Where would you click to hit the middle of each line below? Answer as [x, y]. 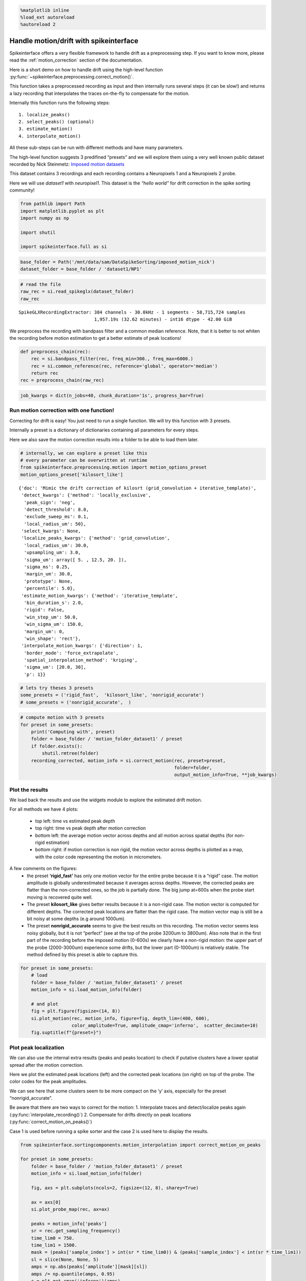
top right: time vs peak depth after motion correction [90, 828]
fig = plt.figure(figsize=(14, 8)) [76, 1011]
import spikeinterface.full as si [64, 247]
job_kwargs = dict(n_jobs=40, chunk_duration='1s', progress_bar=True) [112, 396]
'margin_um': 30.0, [48, 574]
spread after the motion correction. [46, 1065]
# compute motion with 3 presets [62, 718]
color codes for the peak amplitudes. [48, 1082]
